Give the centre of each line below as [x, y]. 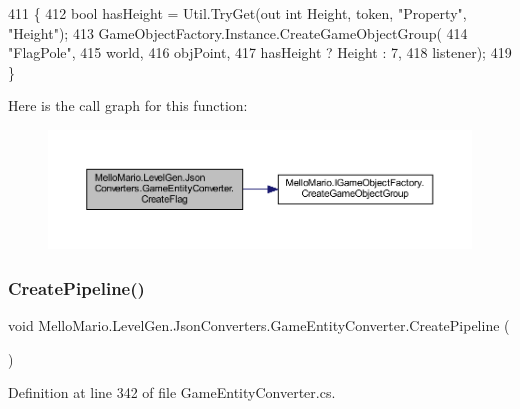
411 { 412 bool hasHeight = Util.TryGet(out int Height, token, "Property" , [237, 13]
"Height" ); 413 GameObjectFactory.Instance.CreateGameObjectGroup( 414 [238, 32]
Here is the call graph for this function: [128, 105]
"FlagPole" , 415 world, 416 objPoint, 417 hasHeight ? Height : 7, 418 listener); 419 [260, 52]
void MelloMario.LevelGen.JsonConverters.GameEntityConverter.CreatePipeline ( [259, 324]
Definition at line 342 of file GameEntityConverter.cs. [172, 392]
